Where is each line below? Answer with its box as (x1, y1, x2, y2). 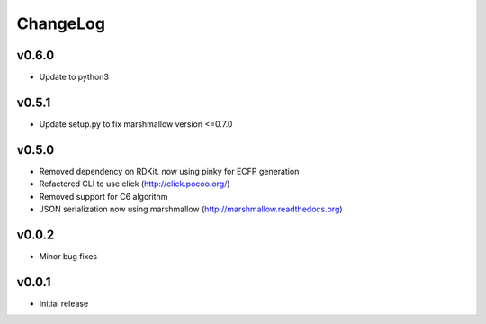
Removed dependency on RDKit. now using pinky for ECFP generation (39, 166, 300, 176)
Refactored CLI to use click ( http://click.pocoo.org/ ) (39, 178, 230, 189)
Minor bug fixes (39, 250, 98, 261)
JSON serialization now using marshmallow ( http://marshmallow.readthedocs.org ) (39, 203, 343, 215)
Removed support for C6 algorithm (39, 191, 168, 202)
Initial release (39, 298, 89, 309)
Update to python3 (39, 72, 110, 83)
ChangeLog (16, 13, 105, 33)
